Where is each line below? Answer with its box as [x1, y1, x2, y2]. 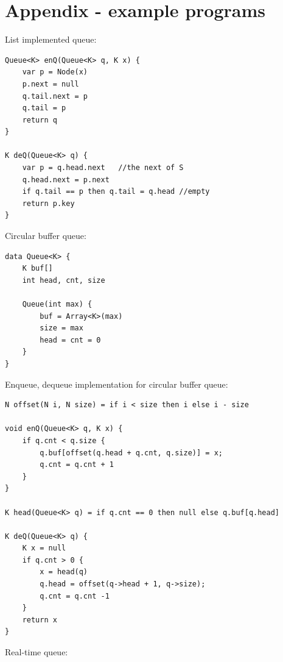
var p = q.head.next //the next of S [22, 163, 184, 173]
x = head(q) [40, 568, 88, 577]
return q [22, 115, 57, 124]
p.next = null [22, 79, 79, 88]
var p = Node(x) [22, 68, 88, 77]
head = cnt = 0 [40, 335, 101, 344]
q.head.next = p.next [22, 175, 110, 184]
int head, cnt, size [22, 276, 105, 285]
